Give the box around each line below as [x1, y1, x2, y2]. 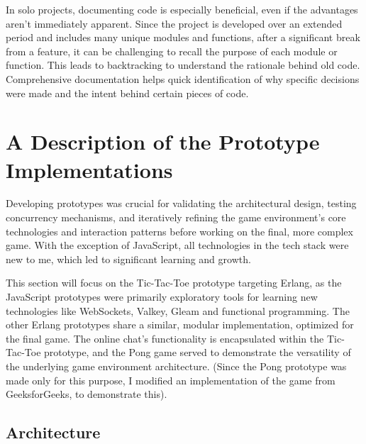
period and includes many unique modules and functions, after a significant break [6, 30, 360, 45]
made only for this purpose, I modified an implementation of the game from [6, 372, 335, 387]
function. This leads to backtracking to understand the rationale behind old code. [6, 57, 360, 72]
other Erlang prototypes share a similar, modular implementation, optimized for [6, 317, 354, 332]
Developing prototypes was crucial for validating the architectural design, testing [6, 196, 357, 211]
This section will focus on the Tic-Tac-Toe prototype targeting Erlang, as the [6, 275, 342, 290]
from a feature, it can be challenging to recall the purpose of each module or [6, 43, 338, 58]
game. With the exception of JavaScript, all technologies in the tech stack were [6, 238, 349, 252]
